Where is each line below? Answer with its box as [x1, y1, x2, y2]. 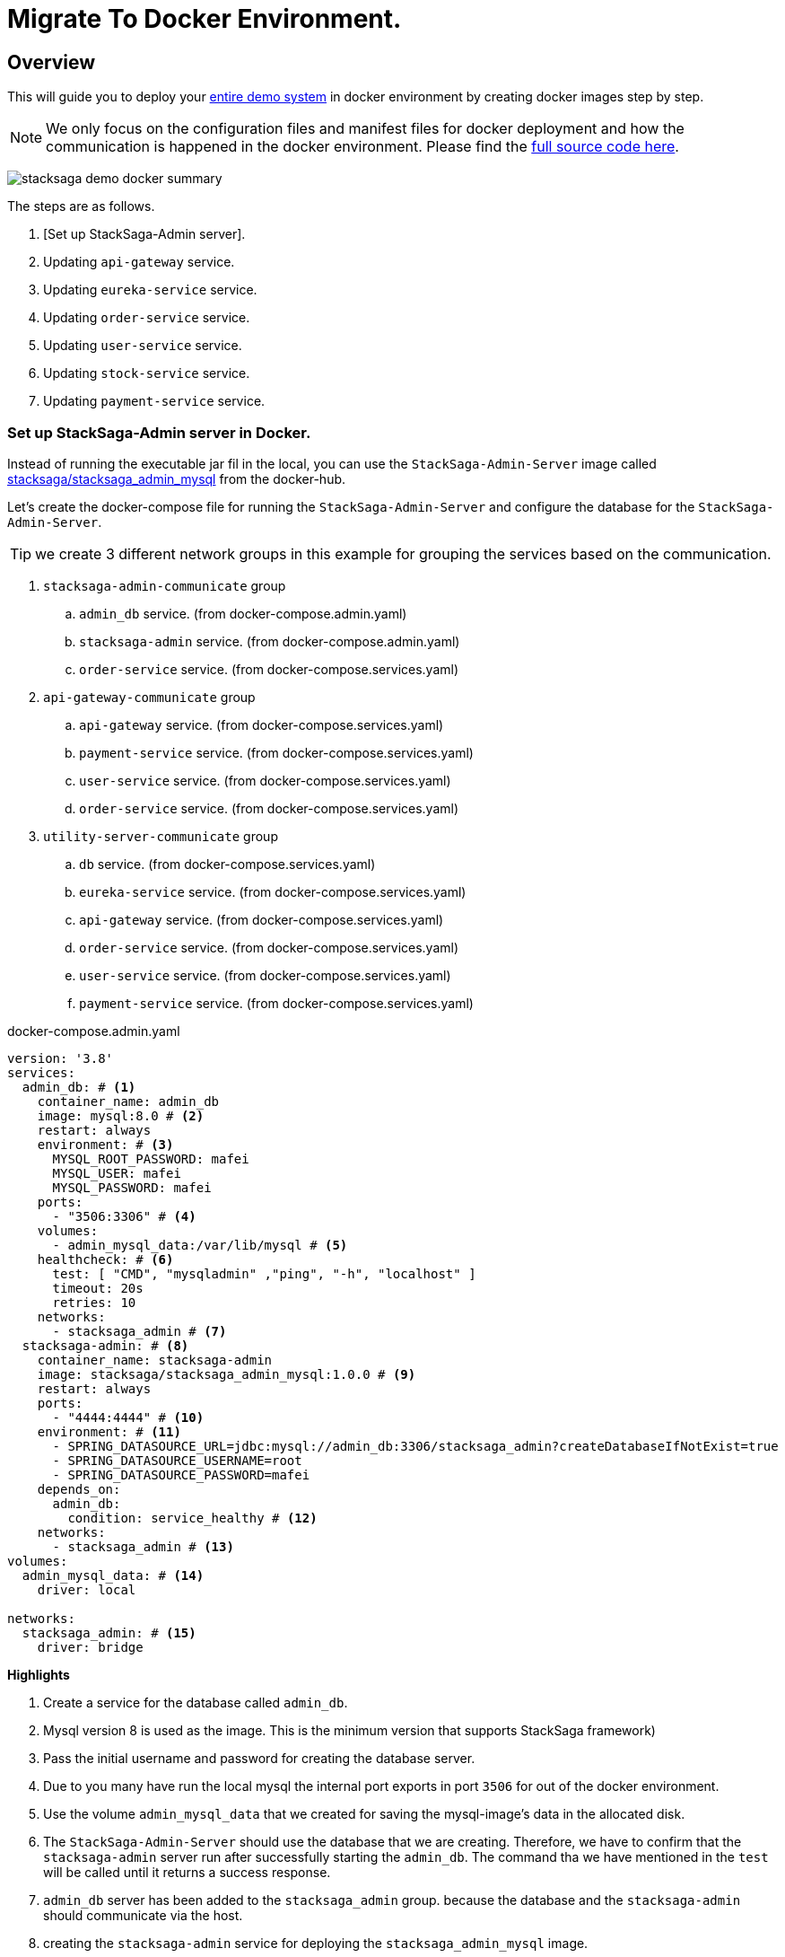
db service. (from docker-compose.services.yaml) [79, 856, 376, 872]
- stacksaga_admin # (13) [52, 1539, 234, 1554]
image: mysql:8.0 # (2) [37, 1108, 205, 1123]
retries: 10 [52, 1294, 136, 1310]
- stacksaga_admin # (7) [52, 1323, 227, 1338]
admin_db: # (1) [22, 1079, 136, 1094]
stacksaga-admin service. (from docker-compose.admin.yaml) [79, 633, 460, 649]
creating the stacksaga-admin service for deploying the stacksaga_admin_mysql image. [43, 1935, 589, 1951]
